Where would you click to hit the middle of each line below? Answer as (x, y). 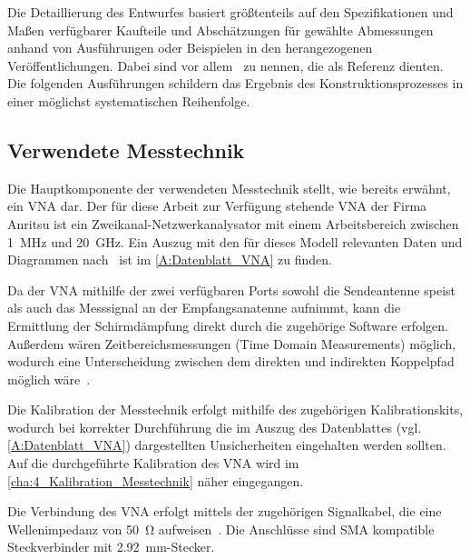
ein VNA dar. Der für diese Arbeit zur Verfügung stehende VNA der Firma (217, 206)
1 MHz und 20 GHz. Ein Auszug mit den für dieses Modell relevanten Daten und (235, 241)
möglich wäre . (49, 379)
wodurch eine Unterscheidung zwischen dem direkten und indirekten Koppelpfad (231, 361)
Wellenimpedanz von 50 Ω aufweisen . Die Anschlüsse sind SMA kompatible (221, 529)
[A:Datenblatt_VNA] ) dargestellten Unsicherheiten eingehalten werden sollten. (227, 445)
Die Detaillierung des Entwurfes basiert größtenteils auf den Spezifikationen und (230, 12)
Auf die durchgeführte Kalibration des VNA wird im (153, 463)
